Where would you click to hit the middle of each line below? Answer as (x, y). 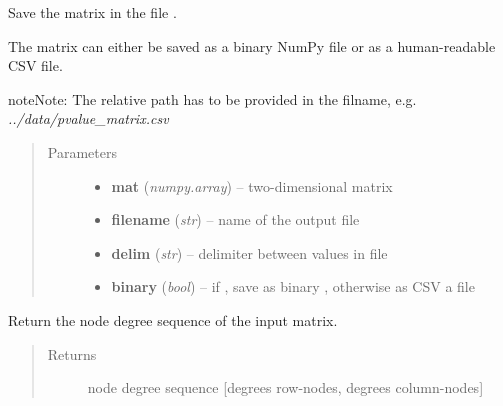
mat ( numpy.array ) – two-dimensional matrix (252, 185)
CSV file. (35, 65)
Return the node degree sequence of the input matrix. (173, 319)
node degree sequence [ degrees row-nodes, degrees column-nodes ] (285, 387)
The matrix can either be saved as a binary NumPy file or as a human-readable (252, 45)
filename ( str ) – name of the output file (235, 219)
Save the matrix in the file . (92, 12)
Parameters (82, 151)
